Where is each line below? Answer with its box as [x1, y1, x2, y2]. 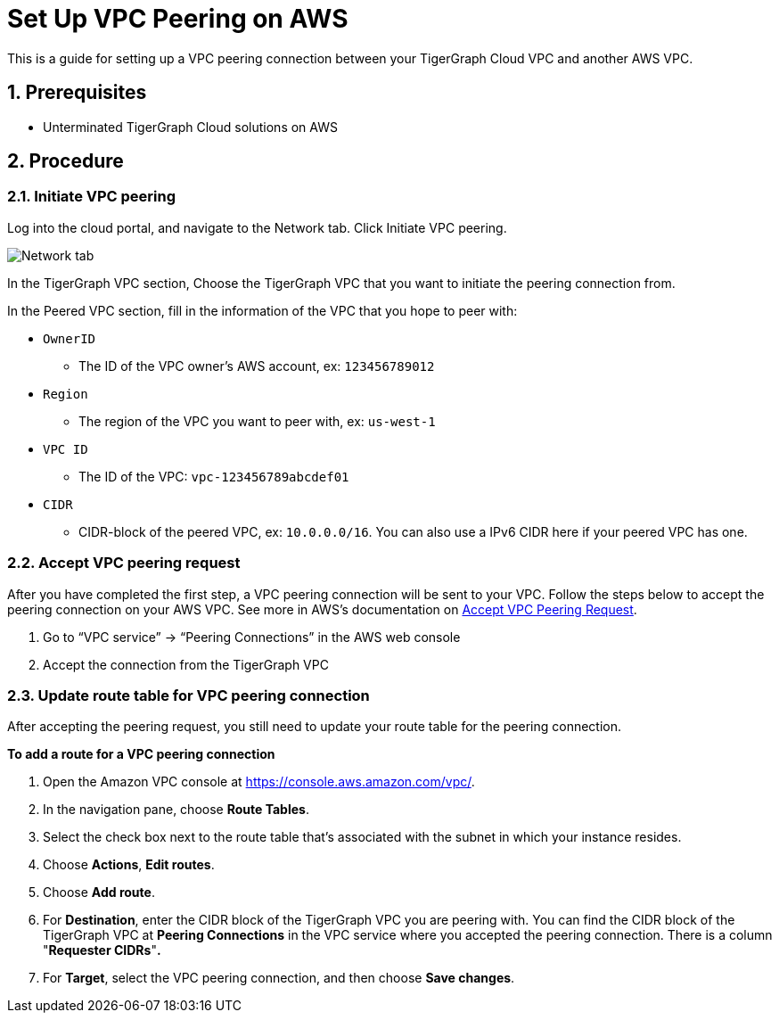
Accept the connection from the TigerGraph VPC [43, 656, 329, 672]
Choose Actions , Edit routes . [43, 857, 215, 873]
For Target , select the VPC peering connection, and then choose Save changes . [43, 970, 515, 986]
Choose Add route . [43, 884, 155, 901]
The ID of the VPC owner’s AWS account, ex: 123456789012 [78, 358, 435, 374]
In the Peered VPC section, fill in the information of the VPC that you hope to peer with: [7, 302, 518, 318]
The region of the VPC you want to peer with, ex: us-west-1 [78, 413, 436, 429]
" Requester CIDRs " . [43, 942, 161, 958]
